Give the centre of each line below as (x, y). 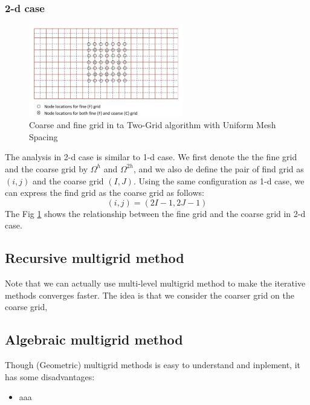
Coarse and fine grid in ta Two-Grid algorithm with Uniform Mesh (153, 125)
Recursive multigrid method (95, 258)
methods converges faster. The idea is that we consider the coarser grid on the (150, 295)
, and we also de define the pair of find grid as (219, 168)
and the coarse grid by (47, 168)
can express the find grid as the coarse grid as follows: (105, 193)
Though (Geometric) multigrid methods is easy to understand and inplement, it (153, 365)
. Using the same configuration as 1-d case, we (219, 180)
